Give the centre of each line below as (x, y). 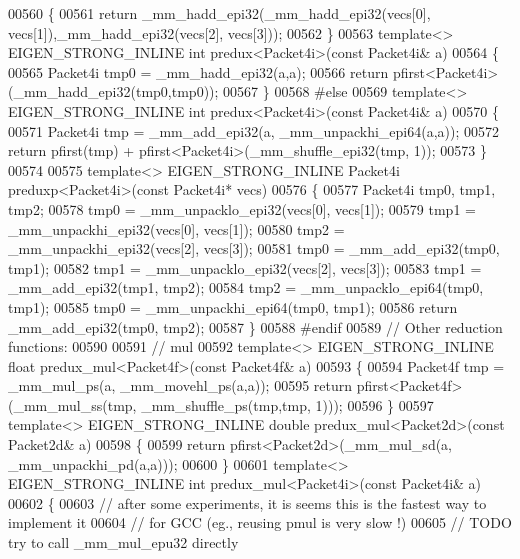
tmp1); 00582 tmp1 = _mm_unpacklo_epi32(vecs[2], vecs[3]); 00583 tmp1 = (245, 267)
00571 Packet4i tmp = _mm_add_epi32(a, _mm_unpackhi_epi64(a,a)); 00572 (253, 130)
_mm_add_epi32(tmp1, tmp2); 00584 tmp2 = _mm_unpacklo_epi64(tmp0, (246, 287)
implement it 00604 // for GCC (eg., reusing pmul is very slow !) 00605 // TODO (260, 522)
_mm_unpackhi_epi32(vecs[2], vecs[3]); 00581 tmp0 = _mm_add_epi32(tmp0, (254, 248)
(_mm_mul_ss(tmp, (72, 404)
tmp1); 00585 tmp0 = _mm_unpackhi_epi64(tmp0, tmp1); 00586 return (233, 306)
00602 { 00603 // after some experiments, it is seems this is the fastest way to (247, 502)
